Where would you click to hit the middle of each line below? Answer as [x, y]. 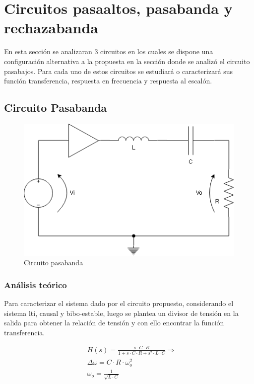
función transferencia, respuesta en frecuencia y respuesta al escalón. [108, 81]
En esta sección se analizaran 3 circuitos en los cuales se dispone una [109, 51]
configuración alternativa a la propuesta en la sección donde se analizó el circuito [127, 61]
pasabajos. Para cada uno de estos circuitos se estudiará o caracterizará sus [119, 71]
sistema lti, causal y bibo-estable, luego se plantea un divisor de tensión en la [121, 313]
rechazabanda [51, 28]
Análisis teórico [35, 284]
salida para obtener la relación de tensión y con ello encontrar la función [114, 323]
